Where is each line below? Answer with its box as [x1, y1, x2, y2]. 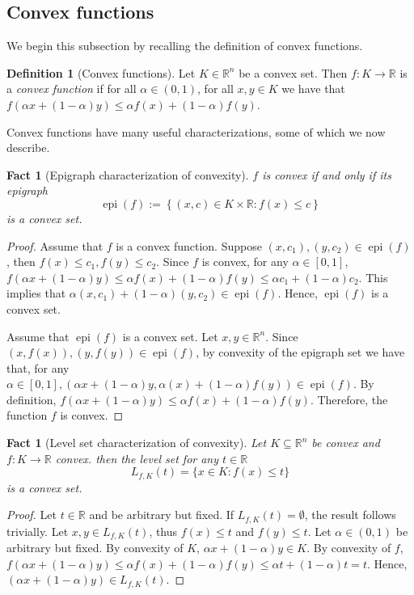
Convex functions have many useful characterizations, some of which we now [6, 123, 386, 140]
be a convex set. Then [239, 64, 348, 81]
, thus [149, 522, 178, 539]
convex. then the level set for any [55, 449, 219, 466]
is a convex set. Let [122, 327, 218, 344]
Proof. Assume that [6, 237, 103, 254]
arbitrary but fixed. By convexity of [6, 539, 184, 556]
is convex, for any [201, 253, 289, 270]
